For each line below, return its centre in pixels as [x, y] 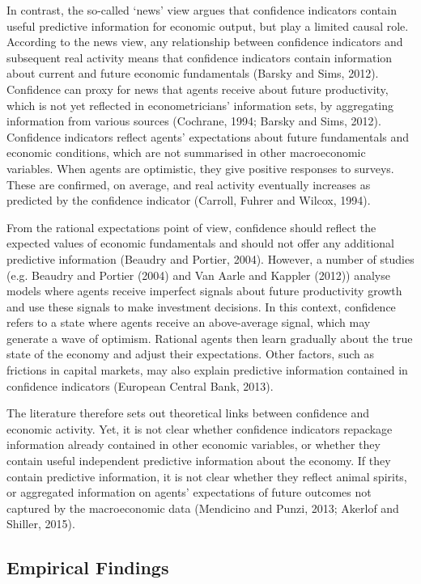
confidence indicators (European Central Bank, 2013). [140, 385]
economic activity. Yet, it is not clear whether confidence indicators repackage [200, 428]
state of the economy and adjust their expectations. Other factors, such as [191, 354]
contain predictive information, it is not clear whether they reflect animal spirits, [207, 476]
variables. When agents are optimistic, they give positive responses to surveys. [200, 168]
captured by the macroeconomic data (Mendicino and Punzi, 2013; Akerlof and [203, 508]
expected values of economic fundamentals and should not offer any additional [201, 243]
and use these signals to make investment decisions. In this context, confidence [201, 306]
